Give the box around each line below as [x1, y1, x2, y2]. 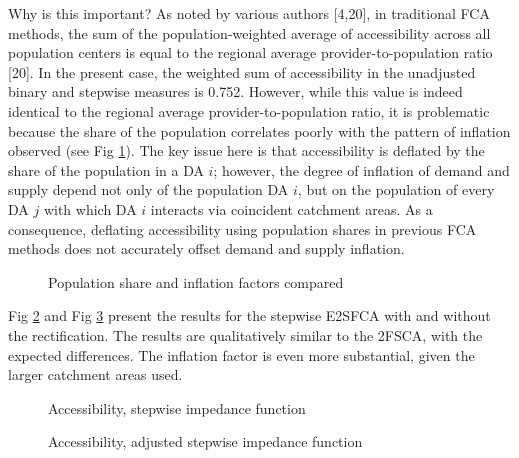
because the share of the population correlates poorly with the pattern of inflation [8, 120, 511, 141]
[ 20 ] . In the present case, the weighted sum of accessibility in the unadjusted [8, 61, 476, 82]
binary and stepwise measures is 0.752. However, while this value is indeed [8, 81, 463, 102]
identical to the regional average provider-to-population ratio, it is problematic [8, 100, 490, 121]
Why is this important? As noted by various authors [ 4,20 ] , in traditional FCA [8, 3, 490, 23]
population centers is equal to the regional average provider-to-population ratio [8, 42, 493, 63]
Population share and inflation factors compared [48, 271, 344, 292]
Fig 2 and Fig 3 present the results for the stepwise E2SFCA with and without [8, 305, 491, 326]
